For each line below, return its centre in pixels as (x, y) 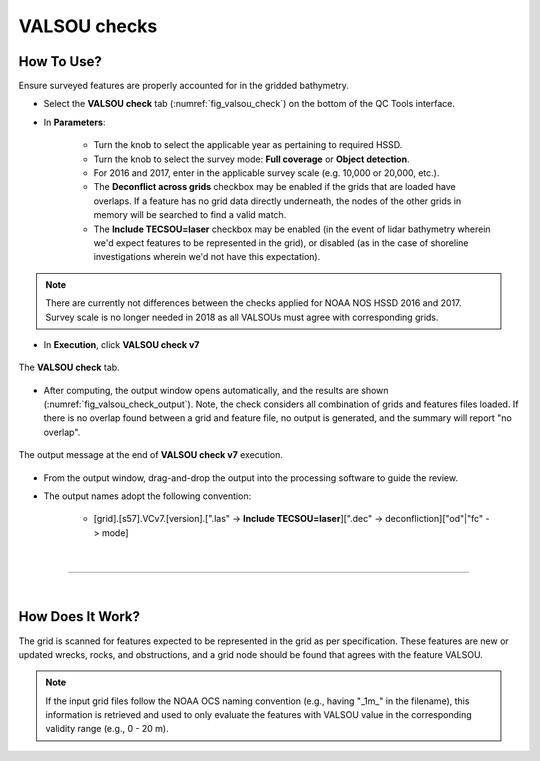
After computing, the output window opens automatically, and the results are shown (216, 390)
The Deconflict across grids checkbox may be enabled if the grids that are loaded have (274, 187)
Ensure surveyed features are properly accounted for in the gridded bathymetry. (184, 86)
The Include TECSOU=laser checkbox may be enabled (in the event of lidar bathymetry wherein (292, 229)
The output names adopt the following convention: (147, 496)
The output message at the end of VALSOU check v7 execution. (151, 455)
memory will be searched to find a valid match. (190, 215)
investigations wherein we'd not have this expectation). (207, 257)
